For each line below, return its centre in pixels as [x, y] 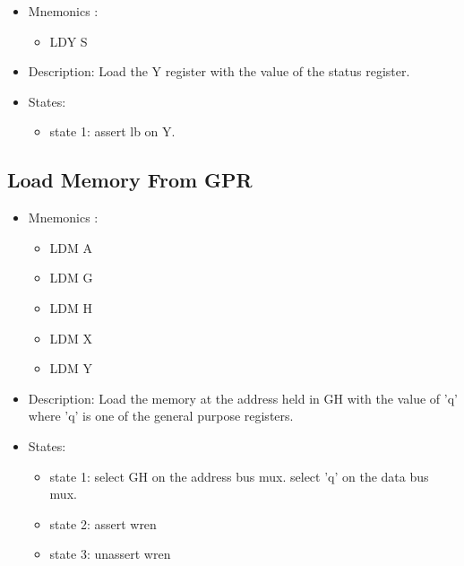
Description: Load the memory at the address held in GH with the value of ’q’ [243, 398]
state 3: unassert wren [110, 554]
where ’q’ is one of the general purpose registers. [161, 416]
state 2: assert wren [103, 523]
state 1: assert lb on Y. [112, 131]
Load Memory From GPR [130, 180]
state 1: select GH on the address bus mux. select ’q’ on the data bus [239, 476]
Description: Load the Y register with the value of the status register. [219, 71]
